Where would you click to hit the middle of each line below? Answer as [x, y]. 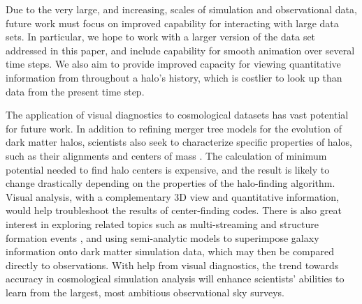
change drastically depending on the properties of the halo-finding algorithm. [171, 183]
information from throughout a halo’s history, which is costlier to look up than [174, 77]
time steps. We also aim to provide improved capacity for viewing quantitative [173, 64]
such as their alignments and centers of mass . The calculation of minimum [166, 155]
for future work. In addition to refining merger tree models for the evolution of [174, 128]
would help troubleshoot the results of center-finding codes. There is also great [174, 210]
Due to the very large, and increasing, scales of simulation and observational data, [181, 9]
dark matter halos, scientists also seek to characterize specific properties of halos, [179, 142]
